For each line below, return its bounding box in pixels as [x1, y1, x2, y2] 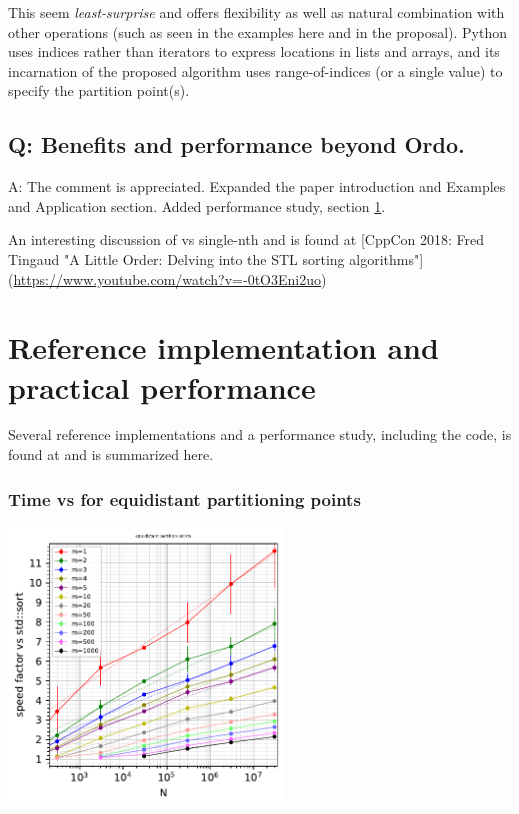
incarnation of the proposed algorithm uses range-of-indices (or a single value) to [8, 60, 503, 81]
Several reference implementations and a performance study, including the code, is [8, 424, 512, 445]
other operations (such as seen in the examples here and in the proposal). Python [8, 21, 507, 42]
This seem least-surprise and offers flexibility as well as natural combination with [8, 2, 505, 22]
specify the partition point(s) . [8, 80, 190, 101]
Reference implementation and [8, 327, 439, 368]
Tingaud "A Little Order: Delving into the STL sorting [8, 248, 345, 269]
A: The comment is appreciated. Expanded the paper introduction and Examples [8, 176, 506, 197]
